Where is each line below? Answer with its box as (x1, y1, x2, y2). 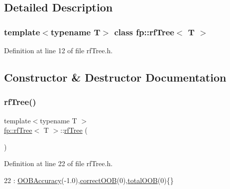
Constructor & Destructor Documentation (4, 69, 227, 85)
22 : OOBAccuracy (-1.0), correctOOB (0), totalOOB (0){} (4, 175, 174, 185)
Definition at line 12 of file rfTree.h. (4, 45, 113, 55)
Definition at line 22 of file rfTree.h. (4, 158, 113, 169)
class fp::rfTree (114, 25, 174, 38)
